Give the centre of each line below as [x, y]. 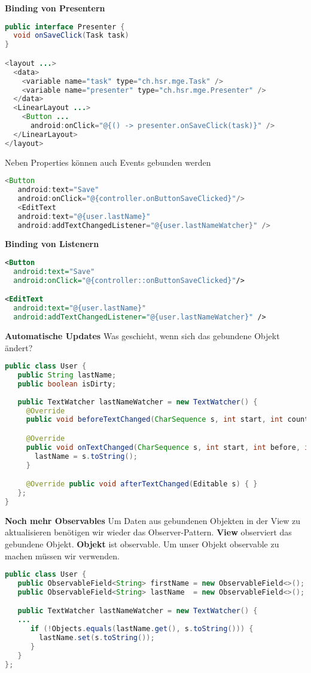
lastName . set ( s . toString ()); [97, 638]
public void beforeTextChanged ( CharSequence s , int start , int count [167, 420]
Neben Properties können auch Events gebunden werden [108, 162]
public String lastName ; [67, 375]
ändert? [19, 347]
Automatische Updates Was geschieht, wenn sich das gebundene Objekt [142, 335]
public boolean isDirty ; [67, 384]
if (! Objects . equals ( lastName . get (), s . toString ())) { [142, 629]
